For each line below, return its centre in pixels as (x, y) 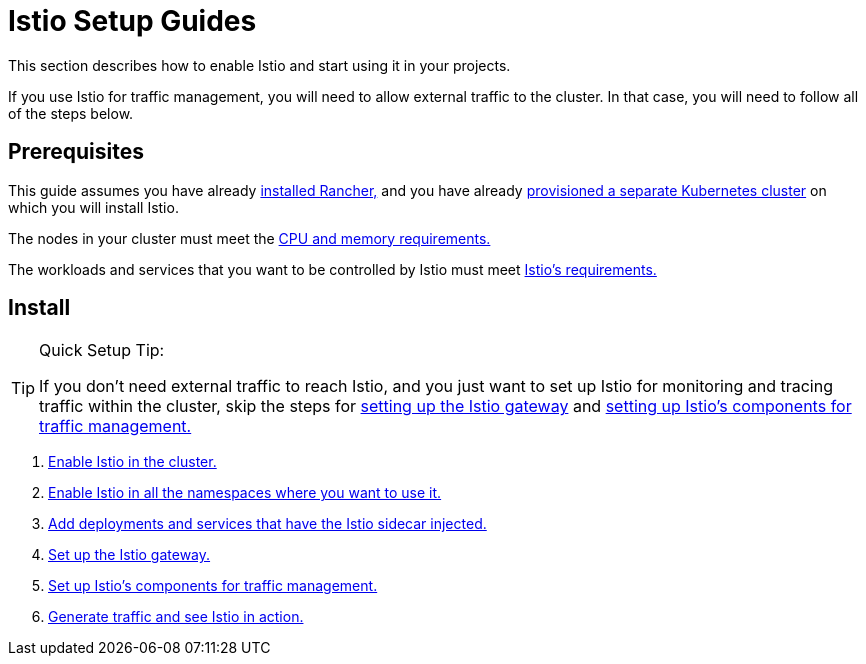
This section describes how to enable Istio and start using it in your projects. (259, 65)
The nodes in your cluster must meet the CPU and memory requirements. (249, 238)
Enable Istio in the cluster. (132, 462)
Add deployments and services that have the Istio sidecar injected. (267, 524)
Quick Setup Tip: (102, 350)
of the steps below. (71, 113)
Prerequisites (76, 152)
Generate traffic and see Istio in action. (176, 617)
